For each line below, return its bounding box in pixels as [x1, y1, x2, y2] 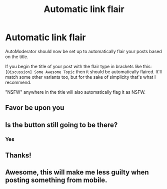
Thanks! [5, 151, 31, 160]
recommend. [5, 79, 31, 85]
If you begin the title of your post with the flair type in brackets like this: [5, 63, 152, 69]
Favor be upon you [5, 104, 64, 112]
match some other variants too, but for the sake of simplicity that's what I [5, 74, 156, 80]
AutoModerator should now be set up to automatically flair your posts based [5, 48, 162, 54]
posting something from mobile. [5, 176, 107, 184]
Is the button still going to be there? [5, 120, 118, 129]
